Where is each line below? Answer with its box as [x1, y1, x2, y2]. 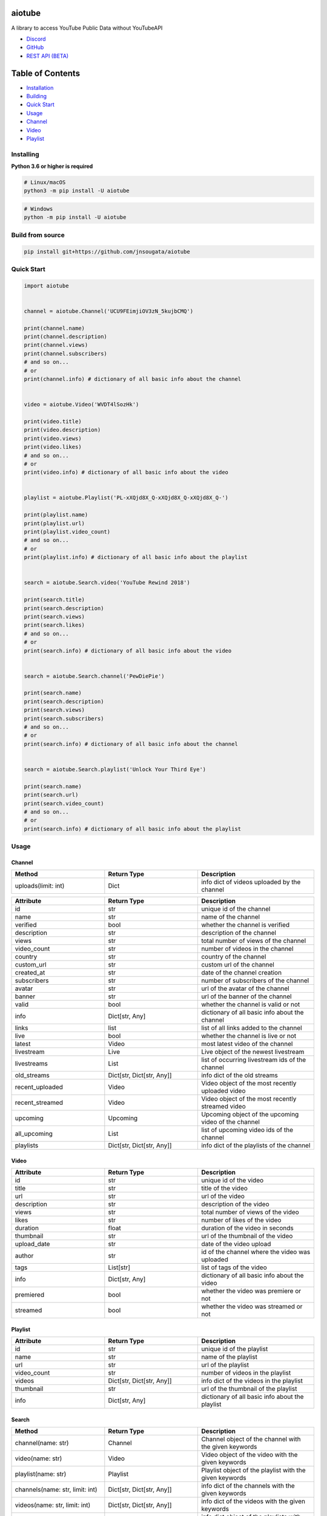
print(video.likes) [24, 443, 82, 451]
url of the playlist [200, 1361, 249, 1369]
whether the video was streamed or [200, 1303, 303, 1311]
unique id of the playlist [200, 1345, 268, 1353]
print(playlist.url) [24, 520, 85, 527]
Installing [11, 150, 39, 158]
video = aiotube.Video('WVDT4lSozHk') [24, 401, 139, 408]
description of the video [200, 1200, 269, 1209]
